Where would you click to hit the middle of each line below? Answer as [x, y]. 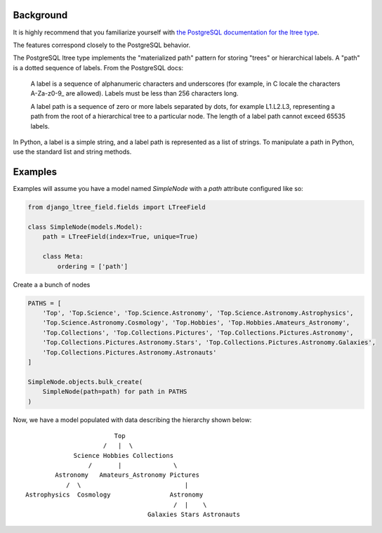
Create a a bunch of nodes [52, 284]
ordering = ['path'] [93, 266]
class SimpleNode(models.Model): [85, 227]
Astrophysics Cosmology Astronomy [114, 495]
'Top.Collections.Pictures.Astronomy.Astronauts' [130, 352]
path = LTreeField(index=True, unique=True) [120, 237]
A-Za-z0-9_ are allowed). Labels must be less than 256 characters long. [134, 93]
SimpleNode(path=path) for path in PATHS [115, 392]
